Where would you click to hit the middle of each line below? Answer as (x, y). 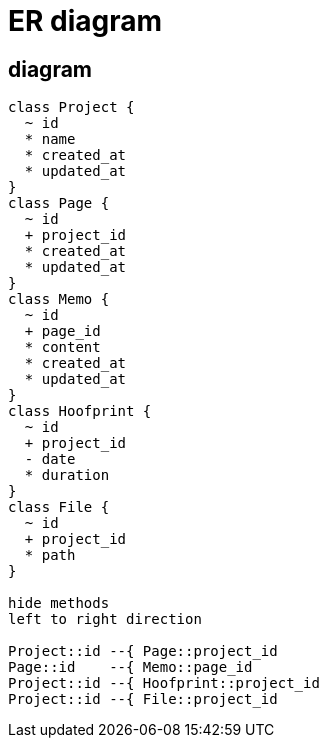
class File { (59, 507)
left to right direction (105, 619)
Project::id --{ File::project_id (143, 699)
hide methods (59, 603)
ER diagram (85, 21)
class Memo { (59, 299)
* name (50, 139)
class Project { (71, 107)
